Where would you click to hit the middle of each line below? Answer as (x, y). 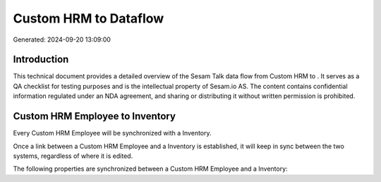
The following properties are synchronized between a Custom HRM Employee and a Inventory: (151, 169)
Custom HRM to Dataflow (89, 18)
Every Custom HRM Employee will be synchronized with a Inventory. (112, 133)
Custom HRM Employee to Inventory (95, 116)
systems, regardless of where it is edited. (73, 156)
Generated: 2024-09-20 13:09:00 (62, 40)
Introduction (41, 60)
